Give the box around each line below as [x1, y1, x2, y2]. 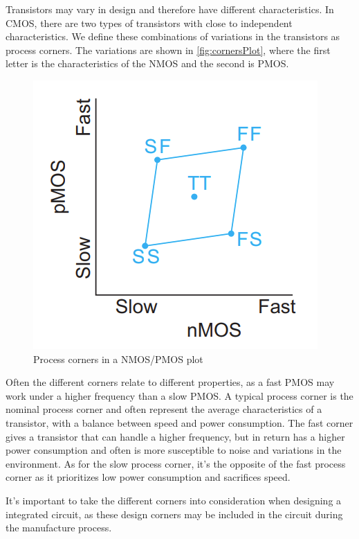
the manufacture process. [6, 520, 112, 535]
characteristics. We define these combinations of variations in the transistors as [6, 29, 340, 44]
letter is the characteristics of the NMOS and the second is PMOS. [6, 56, 289, 71]
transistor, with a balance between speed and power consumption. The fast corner [6, 415, 353, 430]
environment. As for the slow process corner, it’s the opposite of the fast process [6, 456, 346, 470]
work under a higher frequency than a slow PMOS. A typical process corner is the [6, 388, 353, 403]
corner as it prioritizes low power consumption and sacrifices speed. [6, 470, 291, 484]
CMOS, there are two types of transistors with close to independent [6, 15, 293, 30]
